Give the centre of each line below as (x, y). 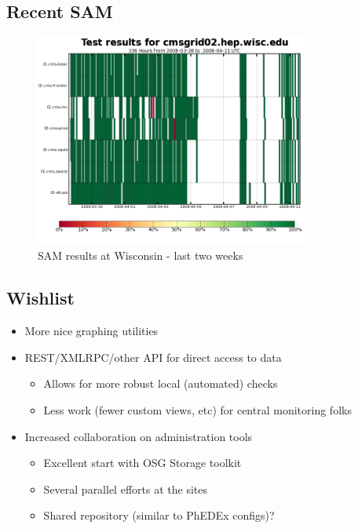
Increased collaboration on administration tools (139, 436)
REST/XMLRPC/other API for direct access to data (153, 357)
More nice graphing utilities (91, 331)
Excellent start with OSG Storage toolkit (142, 463)
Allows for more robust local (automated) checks (161, 383)
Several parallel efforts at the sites (125, 489)
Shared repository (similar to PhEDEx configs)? (159, 515)
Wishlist (40, 298)
